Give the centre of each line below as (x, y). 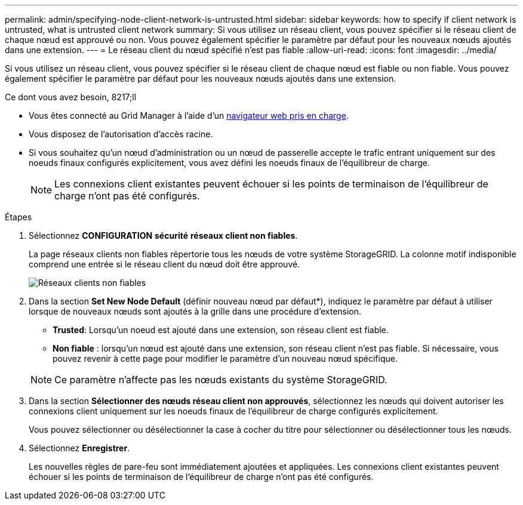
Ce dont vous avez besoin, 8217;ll (71, 97)
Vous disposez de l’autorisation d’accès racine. (121, 134)
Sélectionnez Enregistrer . (79, 448)
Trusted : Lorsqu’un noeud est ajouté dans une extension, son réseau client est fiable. (221, 330)
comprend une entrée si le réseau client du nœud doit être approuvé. (164, 264)
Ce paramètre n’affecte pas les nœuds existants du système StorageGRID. (221, 380)
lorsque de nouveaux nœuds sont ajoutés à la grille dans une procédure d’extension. (195, 311)
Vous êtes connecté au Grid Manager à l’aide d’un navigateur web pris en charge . (189, 116)
